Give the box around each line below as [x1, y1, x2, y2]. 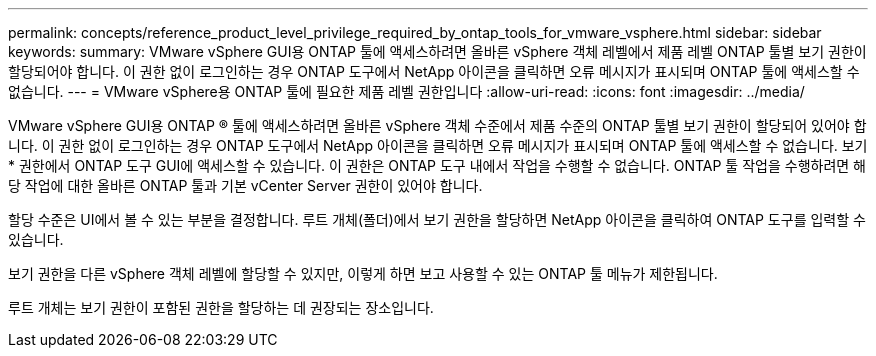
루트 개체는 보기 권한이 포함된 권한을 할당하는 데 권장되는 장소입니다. [8, 299, 434, 316]
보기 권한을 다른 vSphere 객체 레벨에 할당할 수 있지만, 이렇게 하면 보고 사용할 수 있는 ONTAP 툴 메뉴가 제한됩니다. [8, 265, 718, 282]
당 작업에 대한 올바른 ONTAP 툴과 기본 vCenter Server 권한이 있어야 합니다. [8, 177, 483, 194]
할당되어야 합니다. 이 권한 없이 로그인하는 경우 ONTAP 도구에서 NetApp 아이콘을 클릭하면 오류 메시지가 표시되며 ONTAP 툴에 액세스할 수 [8, 63, 860, 80]
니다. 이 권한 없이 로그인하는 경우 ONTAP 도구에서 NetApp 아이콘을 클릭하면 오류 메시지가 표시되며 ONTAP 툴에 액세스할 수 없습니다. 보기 [8, 137, 868, 154]
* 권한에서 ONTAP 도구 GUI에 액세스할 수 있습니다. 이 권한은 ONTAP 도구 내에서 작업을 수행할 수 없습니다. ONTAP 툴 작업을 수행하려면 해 [8, 157, 866, 174]
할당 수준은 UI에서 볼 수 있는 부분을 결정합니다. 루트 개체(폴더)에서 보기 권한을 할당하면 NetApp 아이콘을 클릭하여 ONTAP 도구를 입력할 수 [8, 211, 866, 228]
